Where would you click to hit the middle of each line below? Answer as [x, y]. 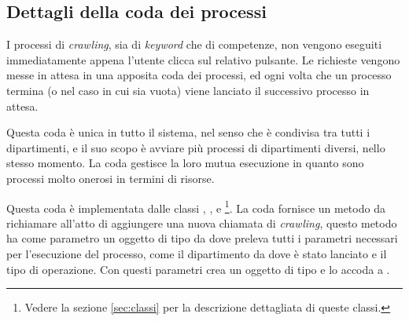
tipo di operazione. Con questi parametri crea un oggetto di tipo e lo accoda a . [198, 269]
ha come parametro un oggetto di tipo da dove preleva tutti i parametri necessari [202, 238]
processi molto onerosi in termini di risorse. [111, 178]
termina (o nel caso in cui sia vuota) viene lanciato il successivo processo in [188, 90]
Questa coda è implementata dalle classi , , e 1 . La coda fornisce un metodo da [196, 206]
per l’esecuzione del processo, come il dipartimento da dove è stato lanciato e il [197, 253]
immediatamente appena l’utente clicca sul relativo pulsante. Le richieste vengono [203, 59]
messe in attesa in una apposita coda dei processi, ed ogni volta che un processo [199, 75]
